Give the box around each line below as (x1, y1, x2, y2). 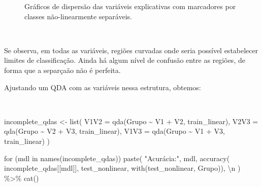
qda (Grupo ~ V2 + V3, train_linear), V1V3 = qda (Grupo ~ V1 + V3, (4, 126, 225, 136)
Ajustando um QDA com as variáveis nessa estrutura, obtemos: (4, 82, 201, 92)
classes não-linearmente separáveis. (24, 11, 132, 21)
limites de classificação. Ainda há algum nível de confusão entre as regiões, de (4, 55, 245, 65)
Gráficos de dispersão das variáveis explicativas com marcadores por (24, 1, 236, 11)
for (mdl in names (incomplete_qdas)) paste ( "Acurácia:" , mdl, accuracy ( (4, 153, 230, 163)
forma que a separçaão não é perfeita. (4, 64, 121, 75)
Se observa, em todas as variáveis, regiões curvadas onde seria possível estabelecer (4, 45, 258, 55)
